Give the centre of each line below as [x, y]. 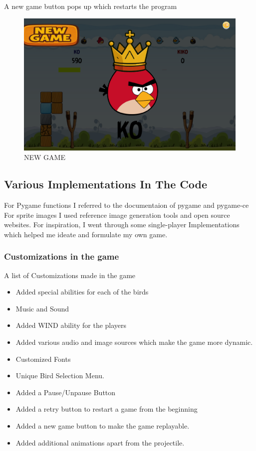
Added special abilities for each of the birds [82, 292]
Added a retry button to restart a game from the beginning [107, 409]
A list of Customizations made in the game [70, 275]
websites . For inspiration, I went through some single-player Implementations [122, 225]
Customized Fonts [43, 359]
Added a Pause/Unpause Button [66, 392]
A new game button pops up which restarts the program [91, 6]
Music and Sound [42, 308]
